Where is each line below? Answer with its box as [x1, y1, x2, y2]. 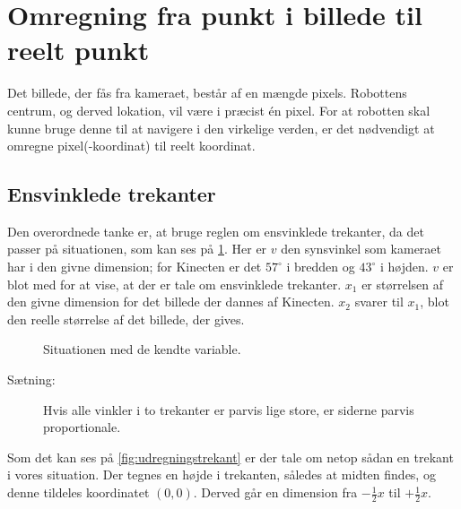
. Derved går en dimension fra [193, 483, 358, 502]
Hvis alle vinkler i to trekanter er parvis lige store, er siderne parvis [43, 400, 414, 418]
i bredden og [286, 257, 355, 276]
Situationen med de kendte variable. [43, 340, 241, 358]
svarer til [354, 292, 404, 311]
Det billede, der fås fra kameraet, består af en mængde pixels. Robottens [7, 83, 407, 102]
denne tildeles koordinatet [7, 483, 150, 502]
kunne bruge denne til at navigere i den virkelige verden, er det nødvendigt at [7, 118, 435, 137]
